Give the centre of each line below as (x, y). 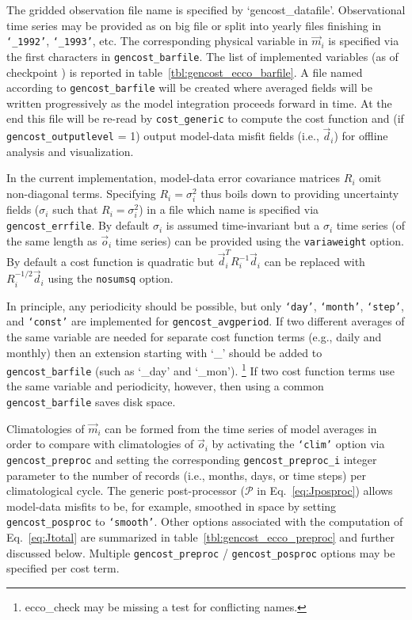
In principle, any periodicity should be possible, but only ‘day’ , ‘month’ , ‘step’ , (205, 305)
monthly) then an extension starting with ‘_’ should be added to (164, 352)
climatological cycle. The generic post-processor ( (126, 491)
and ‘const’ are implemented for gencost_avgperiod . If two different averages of (206, 321)
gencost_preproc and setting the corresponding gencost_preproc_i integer (192, 459)
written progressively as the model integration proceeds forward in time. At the (199, 103)
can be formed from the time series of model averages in (241, 428)
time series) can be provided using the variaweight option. (259, 241)
